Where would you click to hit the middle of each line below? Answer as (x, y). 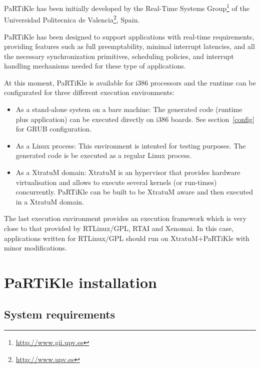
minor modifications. (35, 248)
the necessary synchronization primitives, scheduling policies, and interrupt (119, 56)
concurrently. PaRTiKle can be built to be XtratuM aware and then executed (134, 192)
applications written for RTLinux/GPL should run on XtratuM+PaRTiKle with (127, 238)
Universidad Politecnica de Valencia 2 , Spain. (72, 19)
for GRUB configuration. (54, 129)
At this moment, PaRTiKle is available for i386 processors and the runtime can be (130, 82)
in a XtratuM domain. (50, 201)
